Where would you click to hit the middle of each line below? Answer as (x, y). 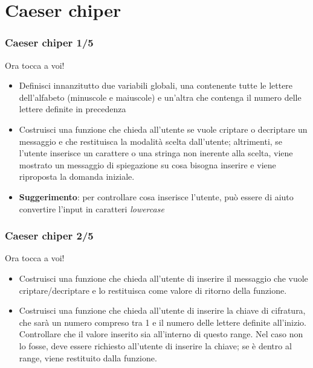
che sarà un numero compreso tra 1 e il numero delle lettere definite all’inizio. (163, 322)
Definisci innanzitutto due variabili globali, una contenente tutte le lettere (156, 85)
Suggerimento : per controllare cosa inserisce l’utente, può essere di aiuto (156, 196)
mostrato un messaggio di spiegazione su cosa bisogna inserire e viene (147, 164)
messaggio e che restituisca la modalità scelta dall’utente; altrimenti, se (151, 141)
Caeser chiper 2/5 (49, 236)
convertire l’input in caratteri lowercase (92, 208)
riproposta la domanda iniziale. (77, 176)
